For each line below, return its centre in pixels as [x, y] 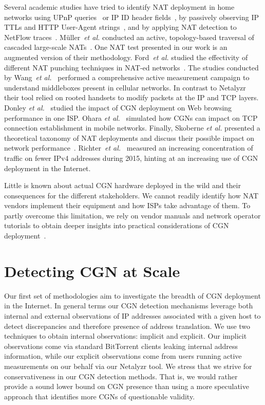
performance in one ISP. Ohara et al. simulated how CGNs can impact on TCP [131, 117]
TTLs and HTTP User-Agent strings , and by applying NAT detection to [120, 27]
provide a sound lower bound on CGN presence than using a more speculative [127, 386]
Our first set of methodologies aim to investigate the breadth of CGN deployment [132, 295]
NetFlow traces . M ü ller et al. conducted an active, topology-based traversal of [129, 37]
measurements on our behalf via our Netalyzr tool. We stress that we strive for [128, 366]
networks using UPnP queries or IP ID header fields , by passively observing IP [132, 17]
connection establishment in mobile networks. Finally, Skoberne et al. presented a [132, 128]
